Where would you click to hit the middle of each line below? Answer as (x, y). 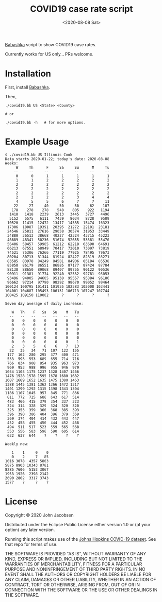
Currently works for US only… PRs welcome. (49, 54)
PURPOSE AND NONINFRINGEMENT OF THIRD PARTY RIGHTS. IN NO (75, 569)
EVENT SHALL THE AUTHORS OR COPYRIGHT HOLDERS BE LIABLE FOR (78, 574)
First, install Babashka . (28, 87)
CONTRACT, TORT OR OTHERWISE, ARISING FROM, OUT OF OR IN (73, 584)
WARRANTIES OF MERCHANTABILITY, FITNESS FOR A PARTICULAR (73, 564)
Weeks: (12, 163)
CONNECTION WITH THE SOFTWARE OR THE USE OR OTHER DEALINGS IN (81, 590)
